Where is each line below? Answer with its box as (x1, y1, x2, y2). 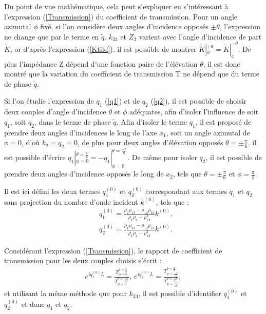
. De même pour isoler (127, 152, 197, 163)
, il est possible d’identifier (138, 288, 221, 299)
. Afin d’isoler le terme (116, 116, 187, 127)
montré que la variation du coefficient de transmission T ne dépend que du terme (4, 68, 259, 79)
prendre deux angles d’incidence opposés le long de (4, 168, 164, 179)
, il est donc (203, 58, 240, 69)
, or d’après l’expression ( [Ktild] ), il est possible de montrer (10, 43, 197, 54)
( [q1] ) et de (105, 95, 140, 106)
